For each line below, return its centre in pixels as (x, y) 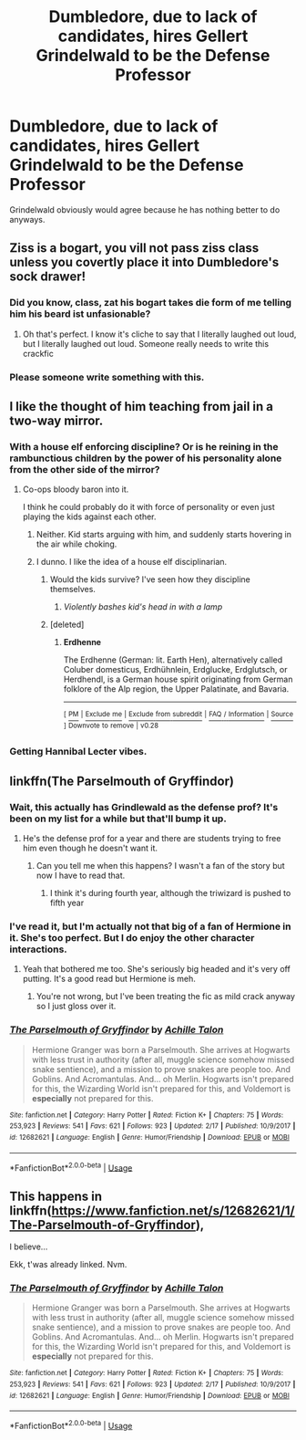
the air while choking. (76, 544)
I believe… (29, 1247)
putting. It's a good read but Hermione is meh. (109, 979)
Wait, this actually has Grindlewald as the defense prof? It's (144, 807)
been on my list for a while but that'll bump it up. (118, 819)
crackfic (38, 353)
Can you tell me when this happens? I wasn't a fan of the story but (160, 866)
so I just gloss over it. (76, 1007)
